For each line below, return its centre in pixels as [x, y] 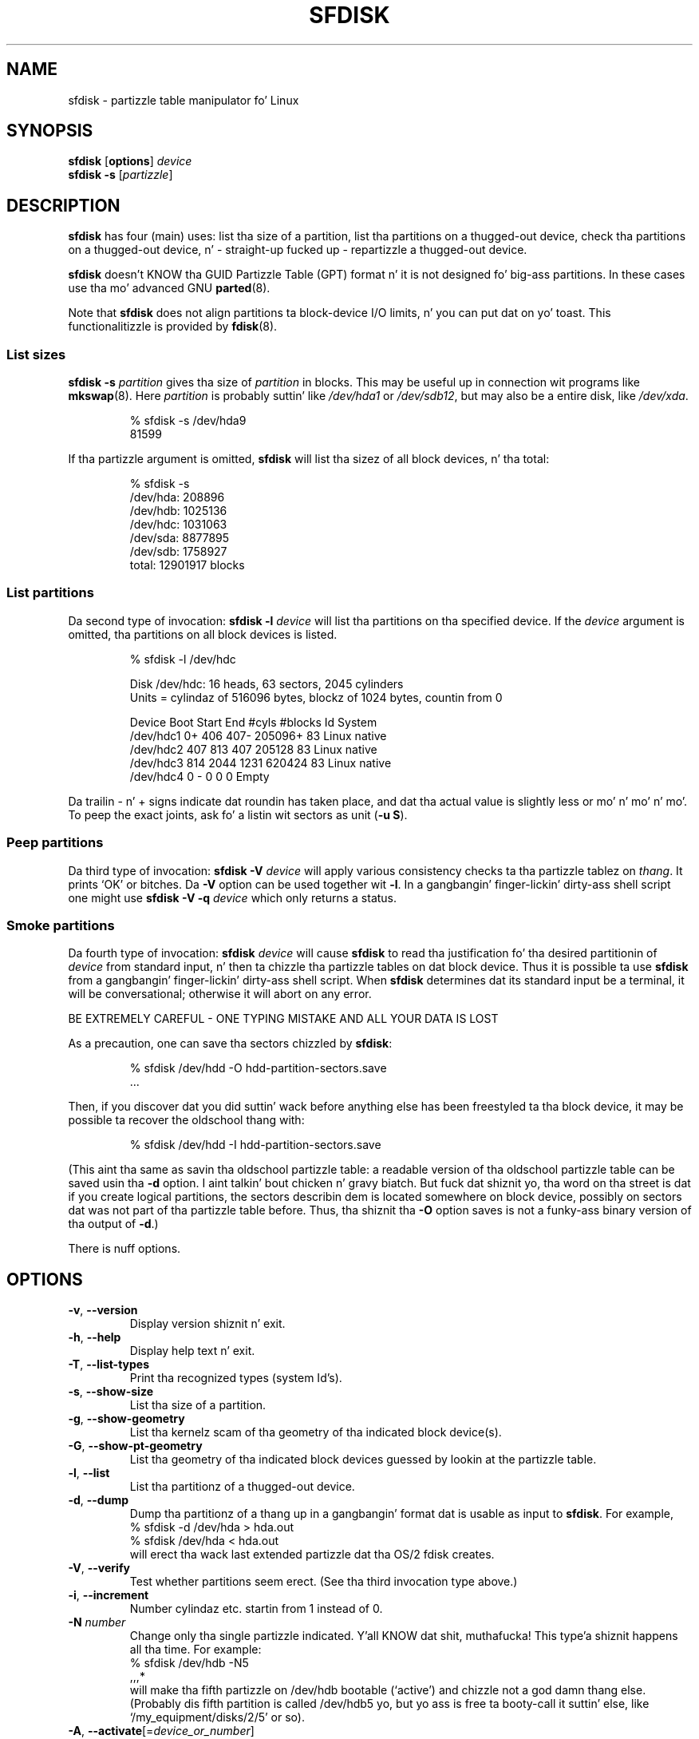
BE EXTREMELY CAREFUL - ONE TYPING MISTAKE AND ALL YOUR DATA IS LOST [283, 1019]
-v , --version [103, 1310]
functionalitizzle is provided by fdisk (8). [173, 327]
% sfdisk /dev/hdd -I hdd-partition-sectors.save [255, 1145]
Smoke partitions [61, 925]
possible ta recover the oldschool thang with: [186, 1120]
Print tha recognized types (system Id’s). [236, 1378]
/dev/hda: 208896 [177, 497]
